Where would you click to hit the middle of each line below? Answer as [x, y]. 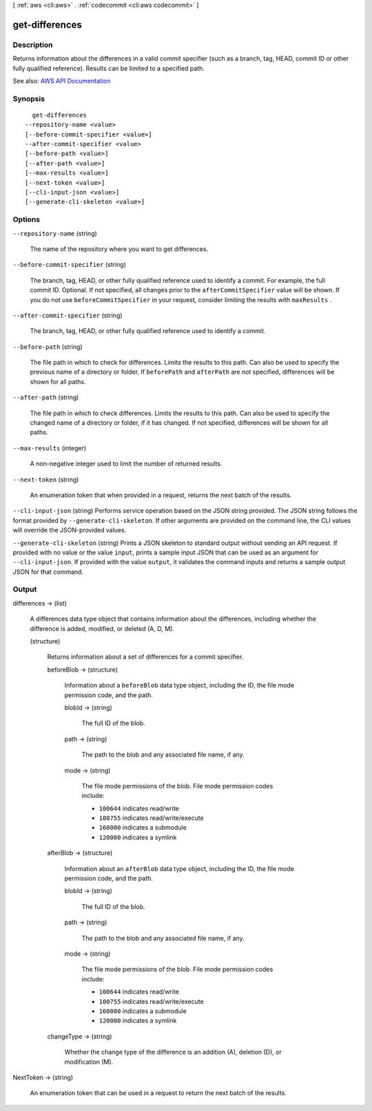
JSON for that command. [48, 572]
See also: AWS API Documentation [62, 81]
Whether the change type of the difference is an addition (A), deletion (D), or [173, 1052]
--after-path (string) [46, 397]
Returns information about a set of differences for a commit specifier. [145, 657]
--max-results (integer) [50, 448]
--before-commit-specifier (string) [70, 265]
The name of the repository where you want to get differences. [119, 249]
